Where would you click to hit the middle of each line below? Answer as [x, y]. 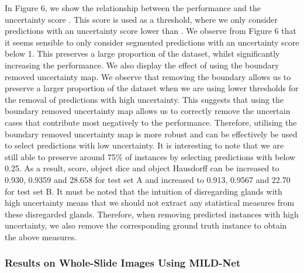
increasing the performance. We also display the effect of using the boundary [142, 65]
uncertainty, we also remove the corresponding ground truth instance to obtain [146, 225]
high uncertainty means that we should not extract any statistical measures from [150, 203]
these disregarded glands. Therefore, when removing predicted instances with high [152, 214]
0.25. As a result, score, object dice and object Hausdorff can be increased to [142, 168]
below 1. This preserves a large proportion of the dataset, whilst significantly [142, 53]
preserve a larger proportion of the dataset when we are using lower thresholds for [152, 88]
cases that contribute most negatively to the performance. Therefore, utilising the [151, 122]
